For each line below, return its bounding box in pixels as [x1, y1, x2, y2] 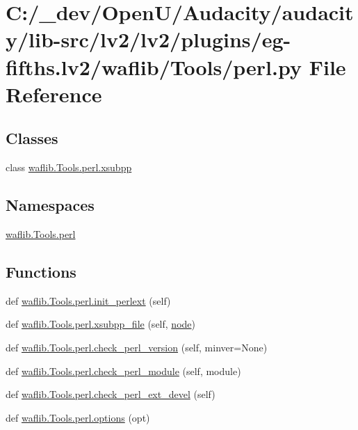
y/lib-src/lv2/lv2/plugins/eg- [6, 25, 291, 54]
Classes [6, 127, 58, 149]
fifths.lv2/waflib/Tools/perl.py [6, 52, 302, 81]
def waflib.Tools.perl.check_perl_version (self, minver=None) [6, 340, 268, 354]
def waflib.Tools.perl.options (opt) [6, 410, 150, 424]
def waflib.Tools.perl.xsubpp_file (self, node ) [6, 317, 195, 331]
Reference [6, 79, 102, 108]
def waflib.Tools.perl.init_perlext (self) [6, 293, 171, 308]
